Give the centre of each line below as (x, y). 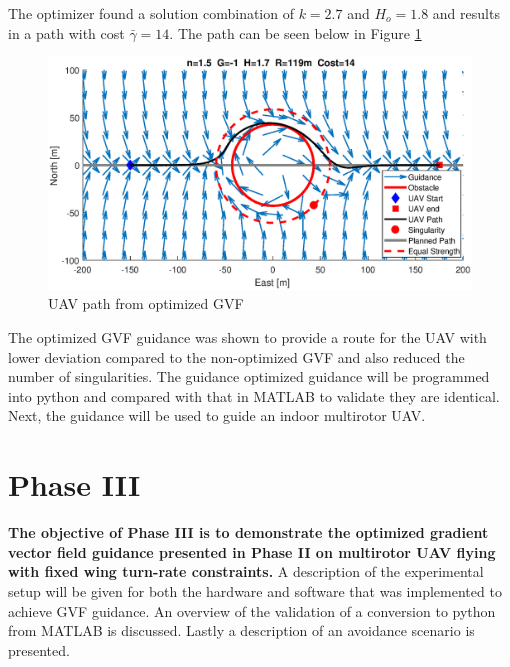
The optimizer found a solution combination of (151, 13)
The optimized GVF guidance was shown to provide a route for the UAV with (247, 337)
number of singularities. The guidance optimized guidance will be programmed (249, 376)
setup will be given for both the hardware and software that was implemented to (255, 590)
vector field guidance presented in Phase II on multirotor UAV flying (252, 551)
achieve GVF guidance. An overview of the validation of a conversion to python (252, 610)
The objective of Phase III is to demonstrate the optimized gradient (248, 532)
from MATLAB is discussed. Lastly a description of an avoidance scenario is (241, 630)
